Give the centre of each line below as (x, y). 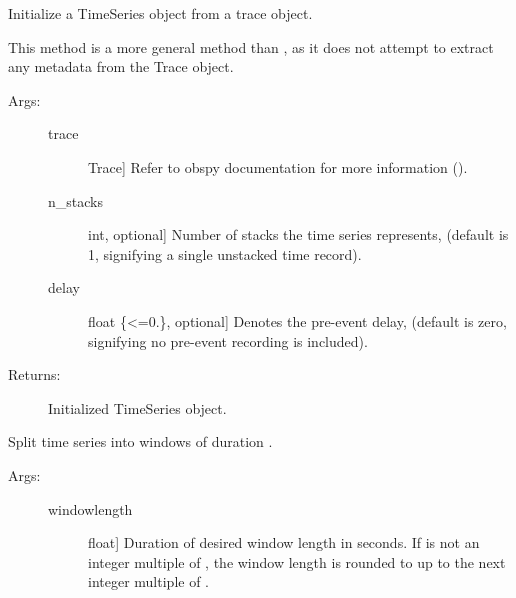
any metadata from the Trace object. (121, 66)
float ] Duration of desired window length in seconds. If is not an (284, 542)
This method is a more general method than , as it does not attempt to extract (251, 46)
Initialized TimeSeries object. (137, 407)
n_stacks (75, 200)
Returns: (34, 374)
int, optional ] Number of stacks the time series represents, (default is (298, 234)
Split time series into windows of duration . (140, 441)
